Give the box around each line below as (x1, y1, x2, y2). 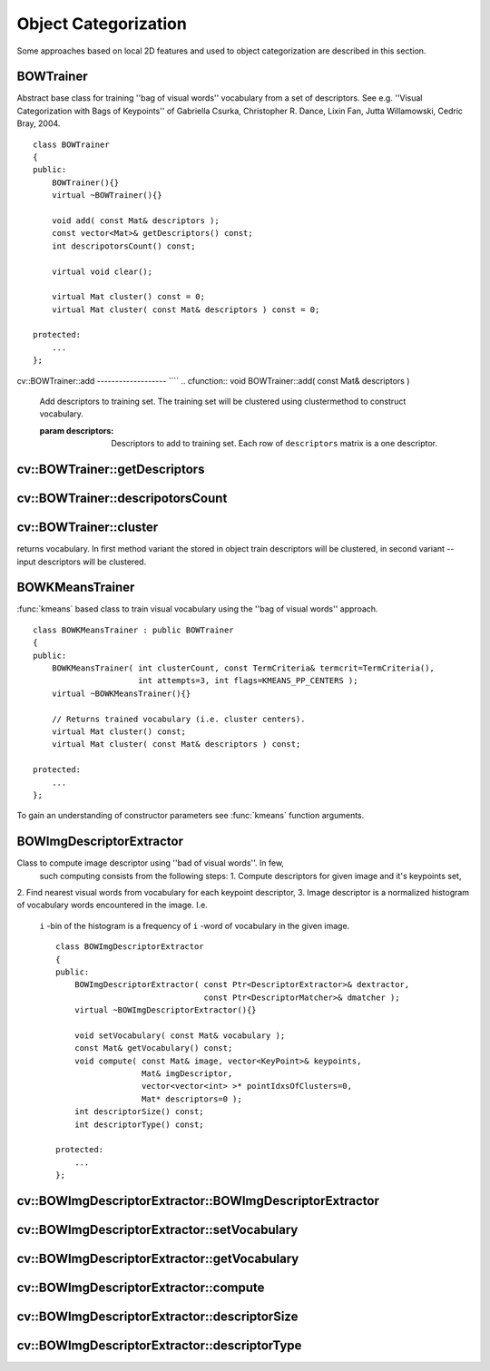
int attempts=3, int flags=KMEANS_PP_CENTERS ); (137, 676, 358, 686)
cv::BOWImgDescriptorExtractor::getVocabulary (16, 1251, 299, 1267)
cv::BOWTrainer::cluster (16, 520, 159, 535)
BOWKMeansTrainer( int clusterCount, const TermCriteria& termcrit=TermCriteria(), (51, 663, 436, 673)
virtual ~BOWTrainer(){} (51, 191, 162, 201)
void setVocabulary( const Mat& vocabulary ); (73, 1030, 286, 1041)
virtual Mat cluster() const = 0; (51, 291, 206, 302)
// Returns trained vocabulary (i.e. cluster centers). (51, 713, 306, 724)
